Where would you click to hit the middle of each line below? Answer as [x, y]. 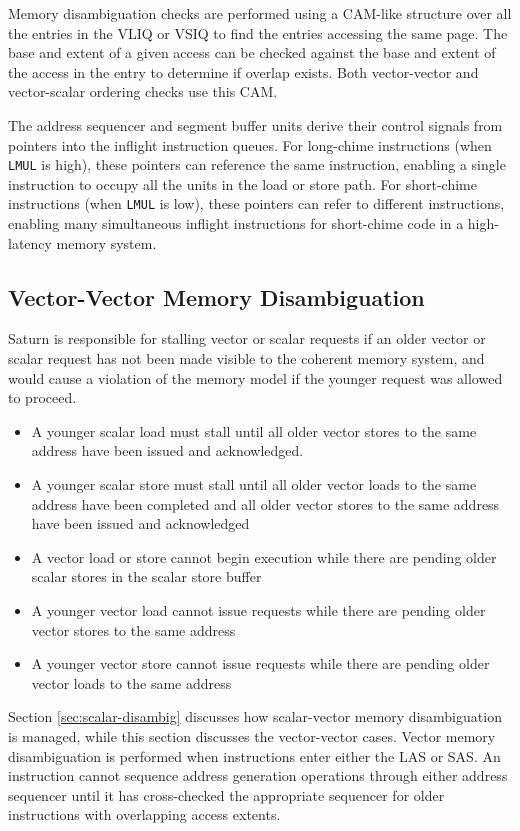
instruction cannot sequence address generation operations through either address [258, 775]
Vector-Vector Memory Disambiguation [216, 296]
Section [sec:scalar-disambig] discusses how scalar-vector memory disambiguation [255, 716]
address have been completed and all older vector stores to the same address [265, 503]
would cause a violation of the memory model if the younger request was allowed [255, 377]
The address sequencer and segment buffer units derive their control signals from [255, 124]
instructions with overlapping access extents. [144, 814]
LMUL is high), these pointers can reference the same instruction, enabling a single [257, 164]
